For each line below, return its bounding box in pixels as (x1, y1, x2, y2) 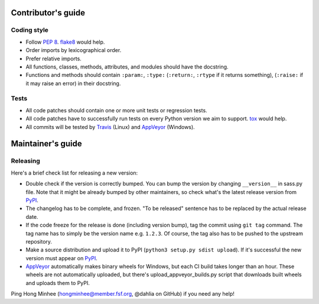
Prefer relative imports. (25, 55, 82, 62)
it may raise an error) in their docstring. (25, 80, 121, 87)
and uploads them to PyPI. (25, 279, 90, 286)
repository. (25, 238, 53, 245)
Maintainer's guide (11, 139, 82, 149)
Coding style (11, 26, 48, 34)
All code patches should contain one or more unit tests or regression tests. (25, 106, 207, 114)
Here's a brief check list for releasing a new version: (11, 169, 138, 176)
